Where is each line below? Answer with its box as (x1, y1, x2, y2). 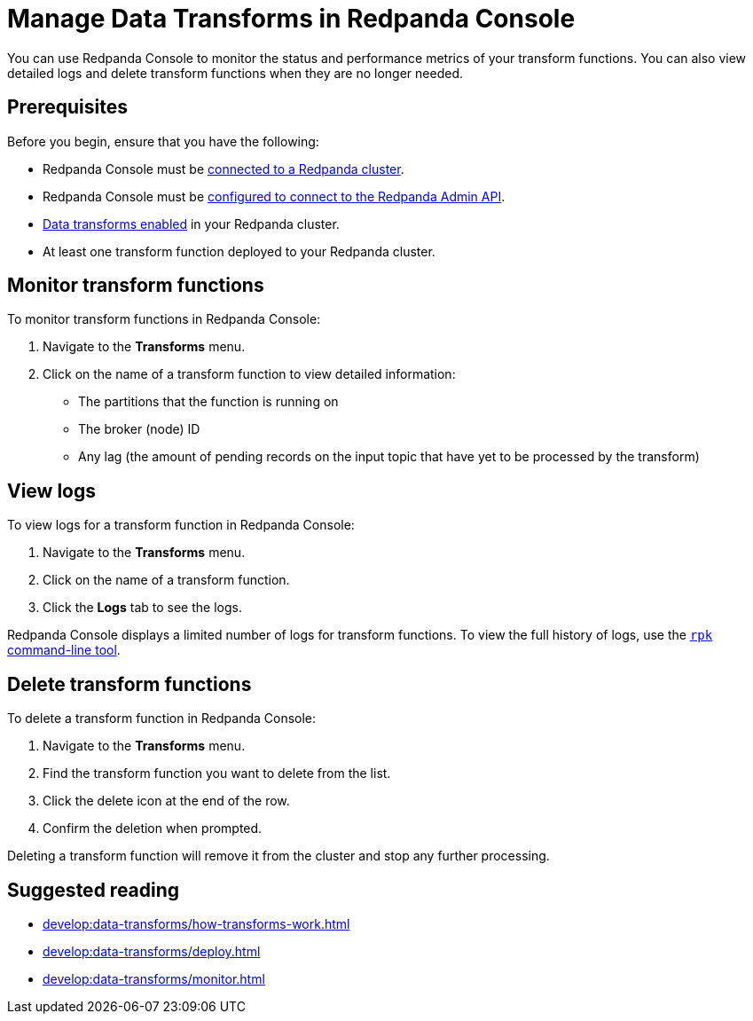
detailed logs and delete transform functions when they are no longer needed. (7, 65, 464, 81)
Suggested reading (7, 878, 180, 901)
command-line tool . (7, 642, 121, 658)
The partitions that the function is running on (78, 394, 339, 410)
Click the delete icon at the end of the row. (43, 793, 290, 809)
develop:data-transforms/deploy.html (43, 943, 261, 959)
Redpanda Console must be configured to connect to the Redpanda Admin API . (43, 188, 506, 204)
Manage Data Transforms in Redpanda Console (7, 4, 576, 34)
